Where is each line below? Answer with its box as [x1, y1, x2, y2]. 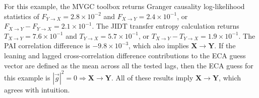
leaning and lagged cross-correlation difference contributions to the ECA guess [4, 50, 246, 60]
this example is [4, 72, 50, 82]
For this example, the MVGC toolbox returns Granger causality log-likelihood [4, 1, 245, 11]
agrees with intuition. [4, 84, 70, 94]
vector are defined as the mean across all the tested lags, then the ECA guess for [4, 60, 253, 70]
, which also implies [128, 40, 189, 51]
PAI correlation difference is [4, 40, 90, 51]
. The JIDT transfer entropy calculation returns [92, 21, 239, 31]
